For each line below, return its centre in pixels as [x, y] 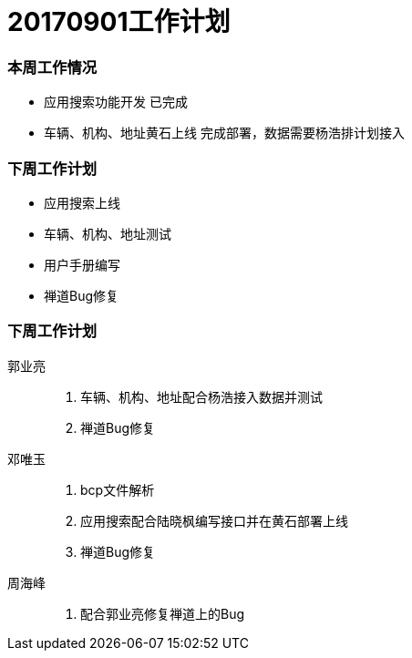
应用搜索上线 [82, 202]
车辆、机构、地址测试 [108, 233]
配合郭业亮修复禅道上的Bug [163, 613]
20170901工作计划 [119, 22]
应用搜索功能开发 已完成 [116, 102]
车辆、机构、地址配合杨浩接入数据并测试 [201, 396]
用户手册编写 [82, 264]
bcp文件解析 [118, 489]
